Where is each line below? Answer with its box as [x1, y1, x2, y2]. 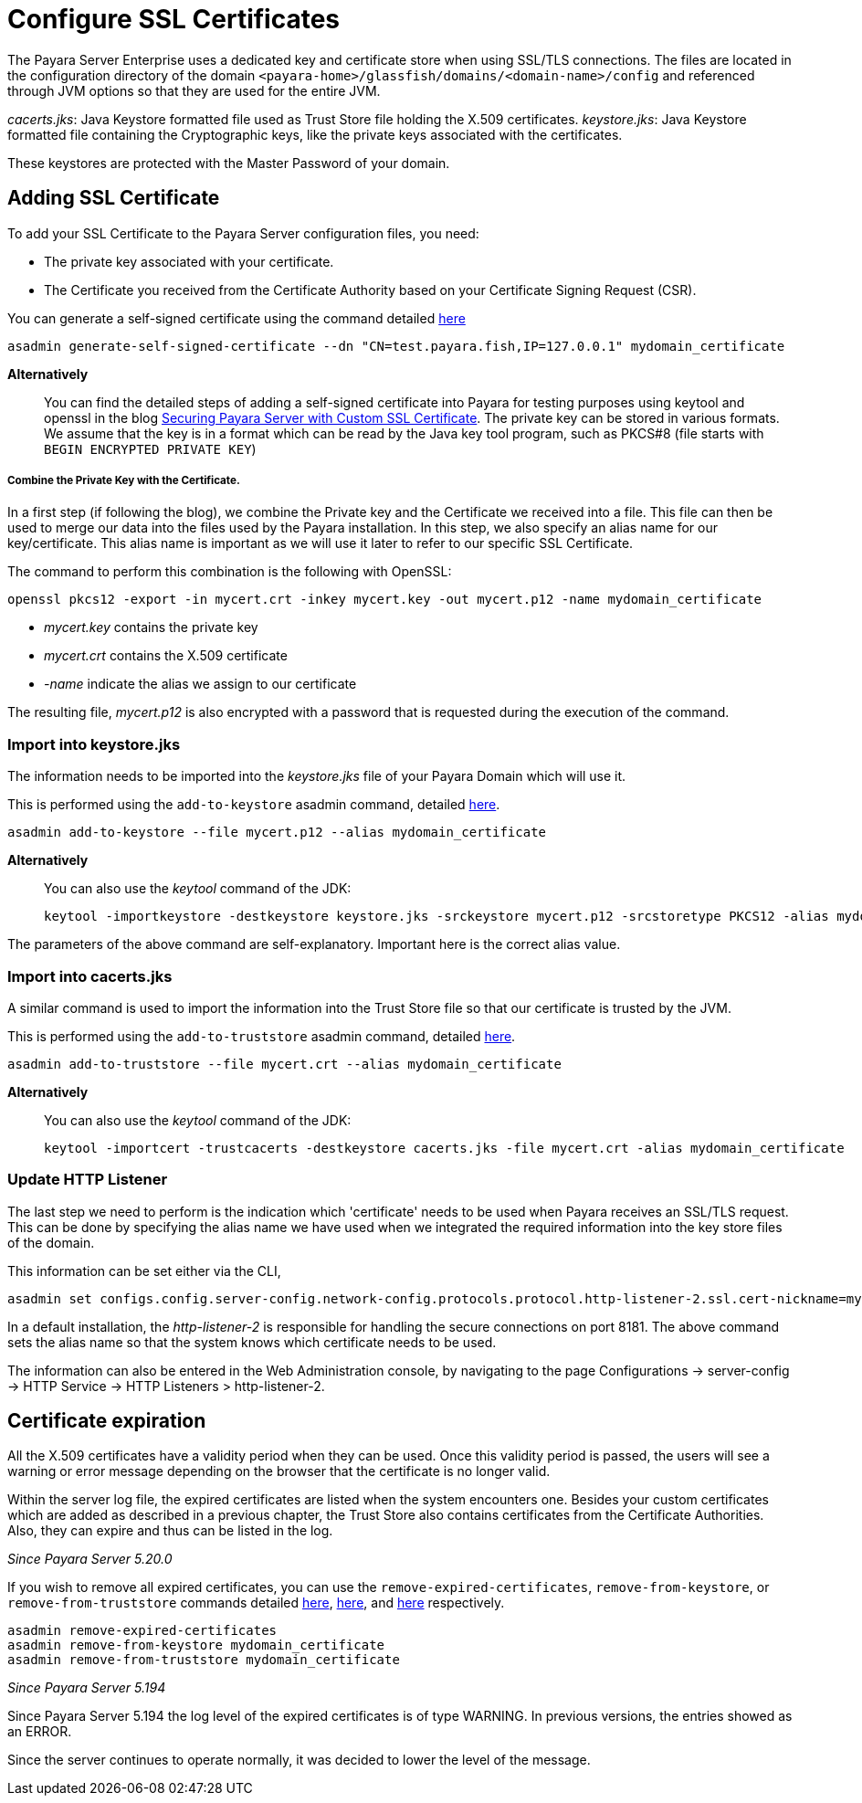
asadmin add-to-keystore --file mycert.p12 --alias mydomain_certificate [7, 825, 547, 840]
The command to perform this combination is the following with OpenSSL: [7, 564, 452, 580]
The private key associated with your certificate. [44, 253, 334, 269]
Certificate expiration [7, 1409, 206, 1433]
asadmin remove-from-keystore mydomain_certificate [7, 1638, 385, 1653]
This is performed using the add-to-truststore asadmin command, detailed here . [7, 1028, 516, 1044]
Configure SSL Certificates [7, 4, 341, 35]
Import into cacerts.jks [7, 966, 173, 986]
